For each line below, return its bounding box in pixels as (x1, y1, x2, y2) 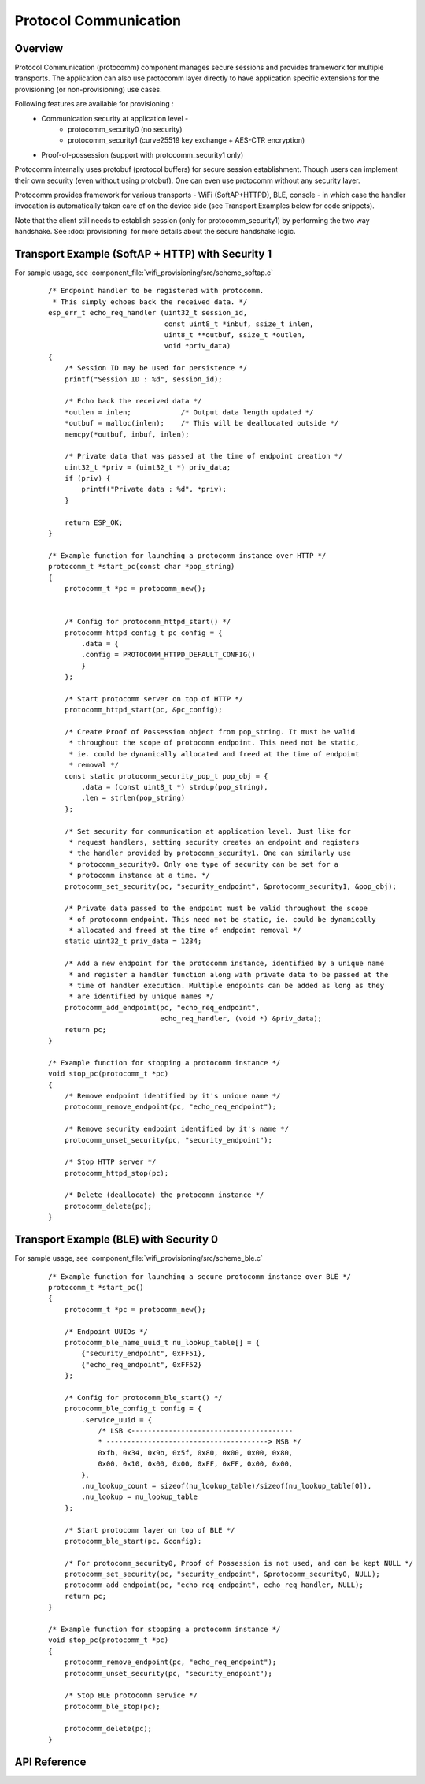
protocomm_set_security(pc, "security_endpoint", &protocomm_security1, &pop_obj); (64, 882, 397, 890)
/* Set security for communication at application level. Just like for (64, 827, 352, 835)
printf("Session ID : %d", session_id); (64, 374, 224, 384)
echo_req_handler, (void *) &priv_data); (160, 1014, 323, 1024)
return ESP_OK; (64, 518, 124, 527)
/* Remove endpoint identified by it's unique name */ (64, 1091, 281, 1100)
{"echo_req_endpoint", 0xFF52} (81, 1360, 202, 1369)
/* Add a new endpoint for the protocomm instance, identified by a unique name (64, 959, 385, 968)
